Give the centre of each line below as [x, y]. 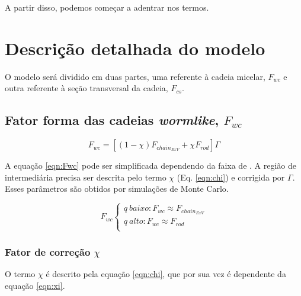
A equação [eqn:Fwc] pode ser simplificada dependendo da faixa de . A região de [150, 165]
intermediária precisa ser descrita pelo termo [86, 177]
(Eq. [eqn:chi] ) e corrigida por [231, 177]
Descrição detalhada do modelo [135, 48]
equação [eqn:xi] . [35, 285]
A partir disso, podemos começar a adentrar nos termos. [107, 7]
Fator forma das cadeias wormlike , [112, 120]
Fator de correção [48, 251]
